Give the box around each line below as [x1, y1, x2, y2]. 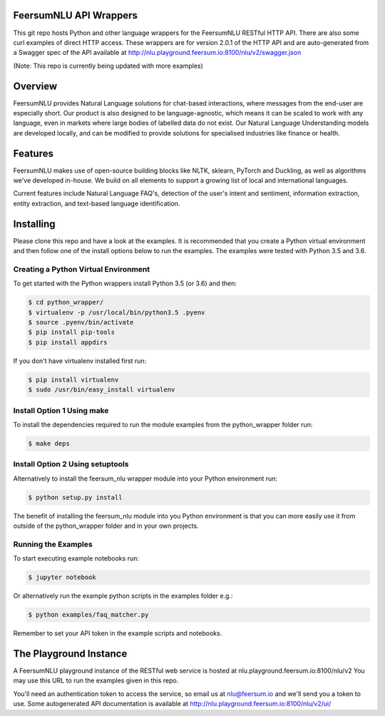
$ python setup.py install [28, 493, 123, 501]
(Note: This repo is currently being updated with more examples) [13, 61, 203, 70]
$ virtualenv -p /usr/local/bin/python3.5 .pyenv [28, 308, 205, 317]
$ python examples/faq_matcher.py [28, 610, 149, 619]
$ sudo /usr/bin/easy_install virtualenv [28, 386, 175, 394]
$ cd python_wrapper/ [28, 298, 104, 307]
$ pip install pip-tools [28, 328, 115, 337]
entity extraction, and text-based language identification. [13, 199, 180, 208]
